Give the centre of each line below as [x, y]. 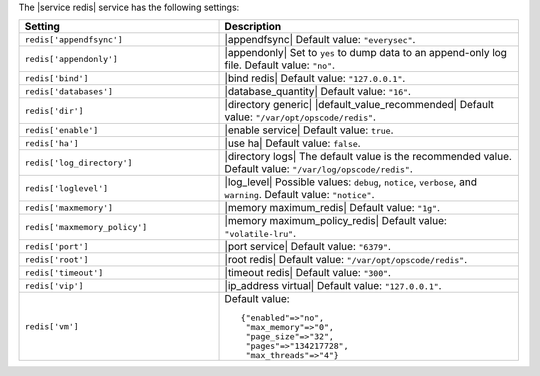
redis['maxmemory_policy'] [86, 226]
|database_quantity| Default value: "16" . [318, 92]
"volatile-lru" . [260, 233]
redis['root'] [56, 259]
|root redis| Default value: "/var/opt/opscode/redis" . [346, 260]
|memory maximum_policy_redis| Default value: [335, 221]
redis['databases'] [69, 91]
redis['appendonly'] [71, 58]
